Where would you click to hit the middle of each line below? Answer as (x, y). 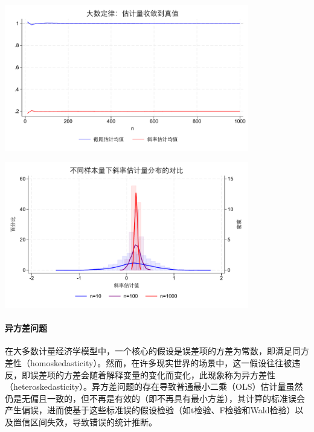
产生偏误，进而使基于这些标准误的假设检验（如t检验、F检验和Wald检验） (150, 410)
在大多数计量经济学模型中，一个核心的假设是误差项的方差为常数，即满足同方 (157, 351)
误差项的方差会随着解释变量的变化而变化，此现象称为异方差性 (152, 374)
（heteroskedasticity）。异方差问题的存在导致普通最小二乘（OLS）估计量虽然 (154, 386)
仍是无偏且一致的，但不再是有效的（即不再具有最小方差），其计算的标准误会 (155, 398)
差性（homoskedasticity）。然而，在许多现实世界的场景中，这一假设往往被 (149, 363)
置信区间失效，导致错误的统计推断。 (85, 422)
